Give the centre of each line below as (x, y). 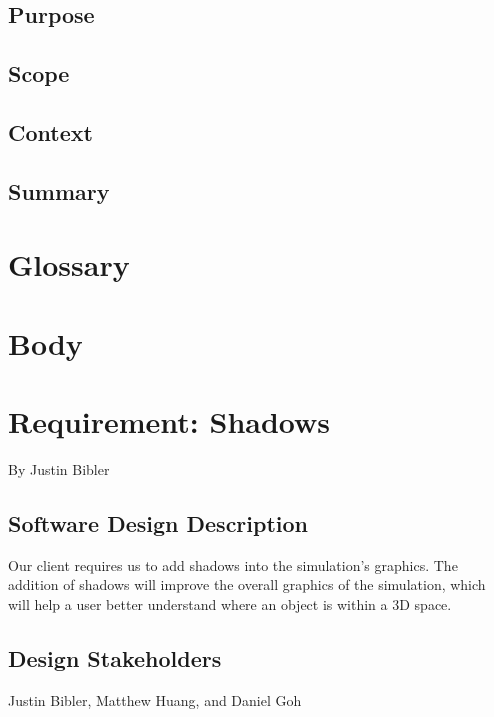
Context (50, 131)
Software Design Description (158, 522)
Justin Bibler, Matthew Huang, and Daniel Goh (155, 699)
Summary (59, 190)
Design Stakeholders (115, 657)
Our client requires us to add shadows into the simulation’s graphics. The (233, 564)
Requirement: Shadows (169, 421)
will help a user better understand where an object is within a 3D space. (230, 603)
